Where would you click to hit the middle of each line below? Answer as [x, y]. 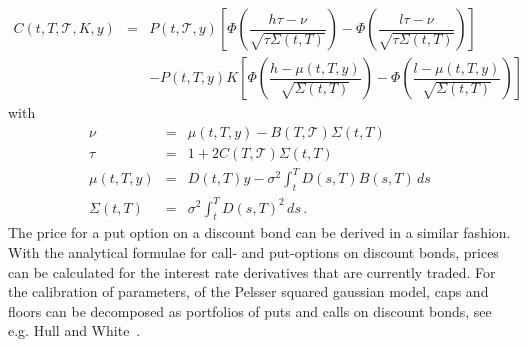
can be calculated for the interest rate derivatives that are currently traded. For [252, 271]
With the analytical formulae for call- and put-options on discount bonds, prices [253, 251]
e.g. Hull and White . [74, 330]
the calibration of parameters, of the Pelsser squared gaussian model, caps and [248, 291]
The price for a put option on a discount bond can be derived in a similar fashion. [259, 232]
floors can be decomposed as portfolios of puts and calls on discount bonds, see [250, 310]
